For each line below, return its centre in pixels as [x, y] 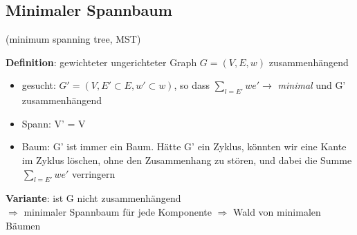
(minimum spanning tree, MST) [73, 39]
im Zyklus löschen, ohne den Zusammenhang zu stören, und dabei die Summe [187, 160]
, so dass [192, 85]
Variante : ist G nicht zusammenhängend [93, 198]
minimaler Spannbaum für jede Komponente [118, 211]
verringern [93, 173]
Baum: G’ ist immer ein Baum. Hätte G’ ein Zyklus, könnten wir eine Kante [184, 146]
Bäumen [23, 225]
